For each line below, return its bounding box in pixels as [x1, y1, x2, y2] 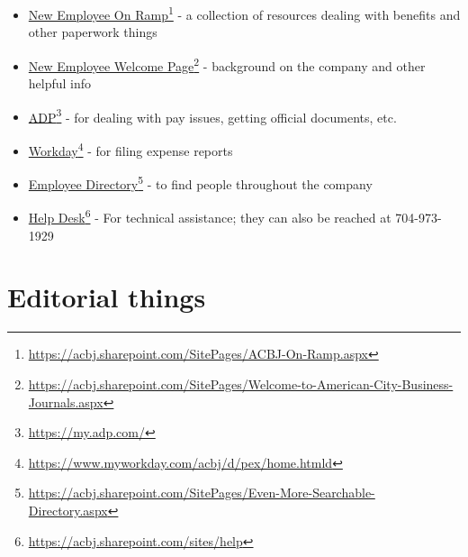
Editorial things [7, 278, 206, 315]
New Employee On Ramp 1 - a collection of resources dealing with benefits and [28, 3, 461, 23]
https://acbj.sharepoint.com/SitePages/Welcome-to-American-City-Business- [28, 375, 454, 393]
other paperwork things [28, 23, 157, 41]
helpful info [28, 74, 92, 93]
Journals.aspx [28, 392, 103, 411]
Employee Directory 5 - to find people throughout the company [28, 172, 373, 193]
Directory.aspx [28, 500, 108, 519]
